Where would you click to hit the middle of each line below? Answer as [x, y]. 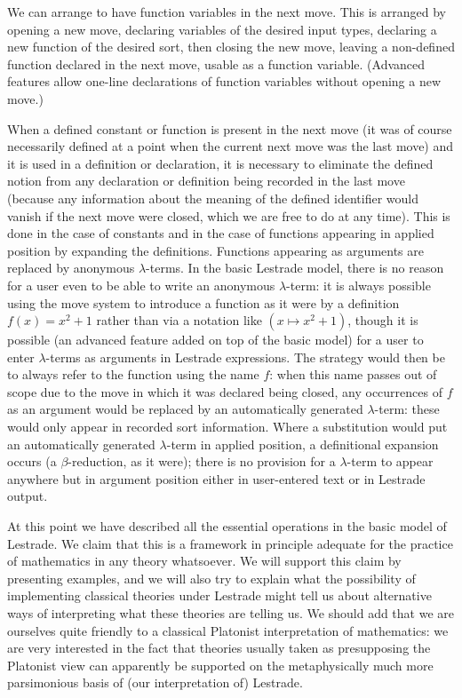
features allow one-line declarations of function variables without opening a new [224, 81]
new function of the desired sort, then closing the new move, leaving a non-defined [231, 47]
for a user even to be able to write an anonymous [141, 285]
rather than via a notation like [179, 320]
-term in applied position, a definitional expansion [303, 444]
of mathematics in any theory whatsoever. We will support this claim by [204, 561]
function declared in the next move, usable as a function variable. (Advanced [216, 63]
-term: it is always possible [358, 285]
